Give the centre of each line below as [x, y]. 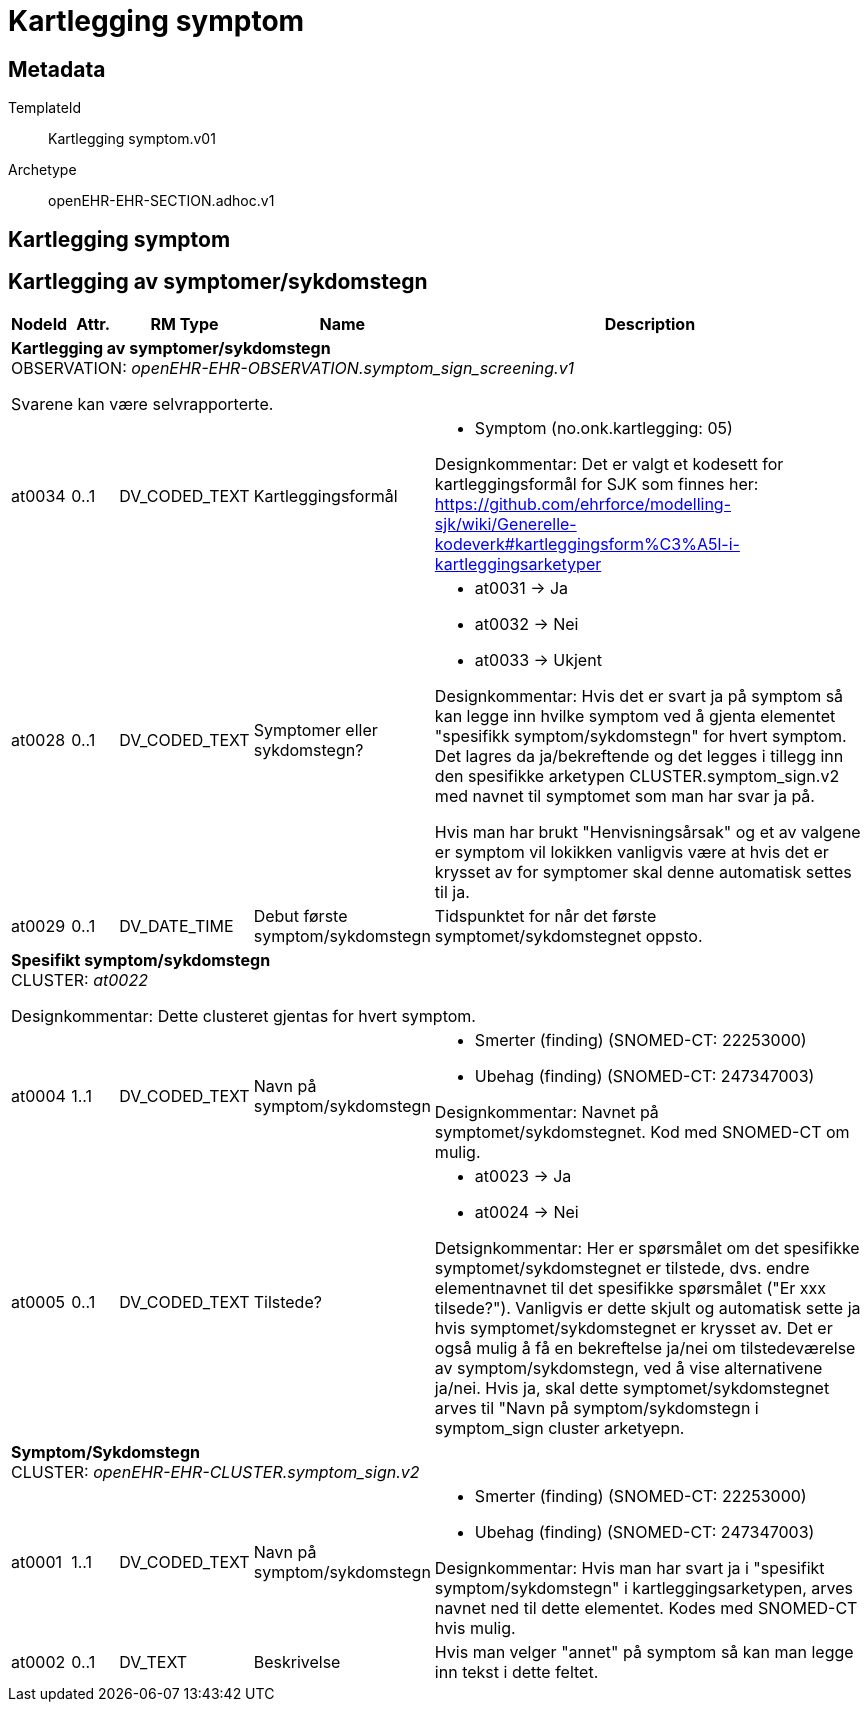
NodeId [39, 324]
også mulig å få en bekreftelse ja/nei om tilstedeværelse [645, 1348]
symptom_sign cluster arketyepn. [559, 1428]
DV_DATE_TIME [176, 926]
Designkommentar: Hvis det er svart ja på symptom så [639, 696]
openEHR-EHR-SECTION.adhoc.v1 [161, 201]
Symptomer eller [315, 730]
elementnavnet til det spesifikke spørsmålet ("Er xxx [630, 1288]
